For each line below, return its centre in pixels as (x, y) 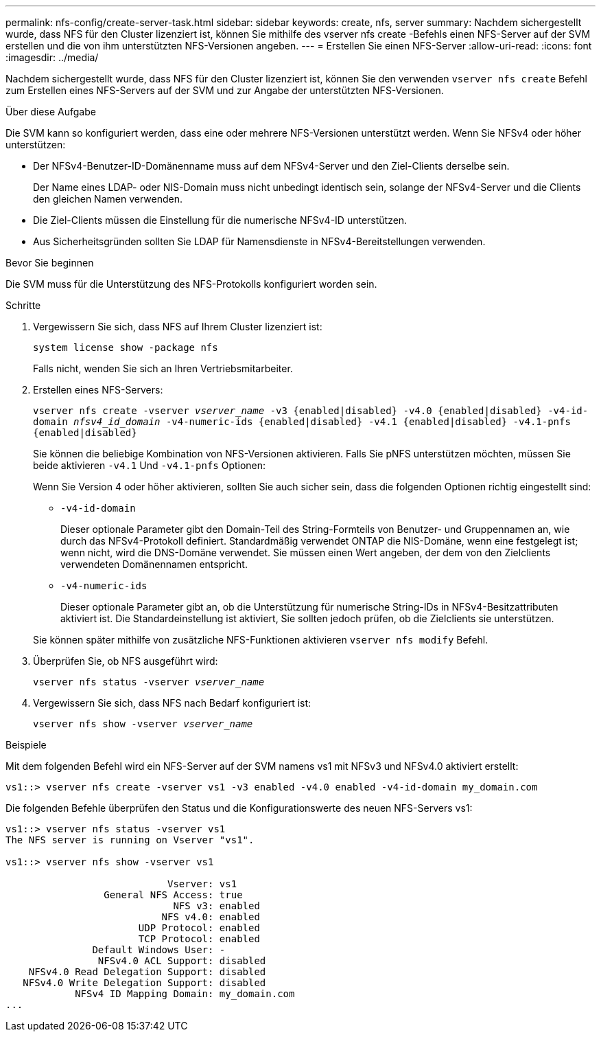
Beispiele (26, 745)
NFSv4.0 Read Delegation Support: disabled (147, 972)
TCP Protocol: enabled (199, 939)
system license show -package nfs (126, 347)
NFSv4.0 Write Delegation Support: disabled (144, 983)
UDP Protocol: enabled (199, 928)
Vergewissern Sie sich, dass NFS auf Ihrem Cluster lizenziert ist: (178, 327)
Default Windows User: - (159, 950)
